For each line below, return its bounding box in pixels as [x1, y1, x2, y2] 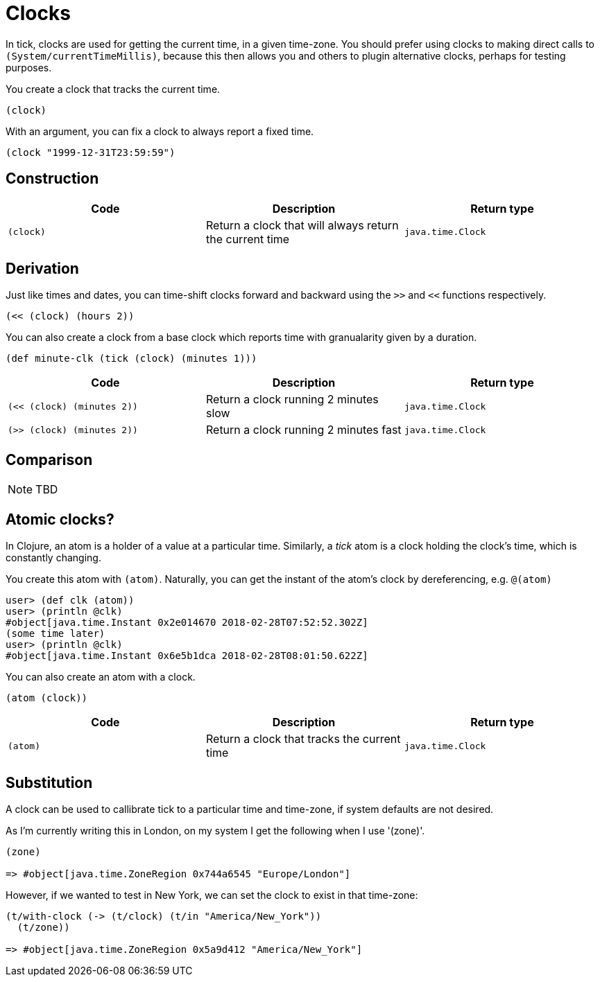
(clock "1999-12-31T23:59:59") [6, 146, 175, 158]
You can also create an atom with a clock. [6, 671, 196, 683]
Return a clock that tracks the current [205, 732, 401, 746]
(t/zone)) [17, 921, 70, 933]
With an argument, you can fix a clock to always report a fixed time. [6, 125, 314, 137]
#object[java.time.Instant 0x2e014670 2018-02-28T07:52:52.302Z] [6, 617, 368, 629]
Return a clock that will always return [205, 218, 399, 232]
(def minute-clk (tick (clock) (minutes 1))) [6, 353, 257, 365]
